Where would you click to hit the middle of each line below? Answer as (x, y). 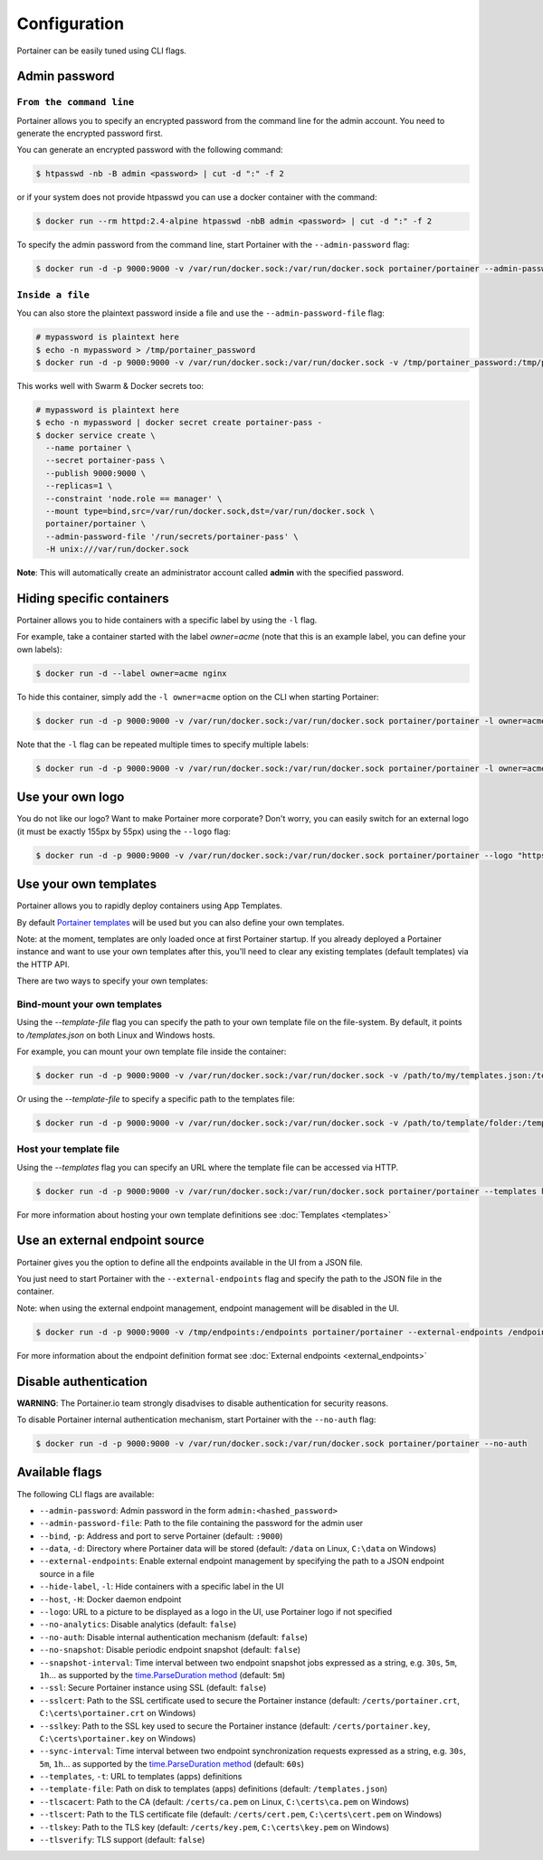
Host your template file (68, 1149)
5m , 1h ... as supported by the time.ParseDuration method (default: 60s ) (172, 1763)
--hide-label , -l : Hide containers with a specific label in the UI (162, 1587)
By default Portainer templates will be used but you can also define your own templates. (181, 922)
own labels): (39, 649)
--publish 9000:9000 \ (96, 473)
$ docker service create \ (95, 435)
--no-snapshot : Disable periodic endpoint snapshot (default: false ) (170, 1650)
